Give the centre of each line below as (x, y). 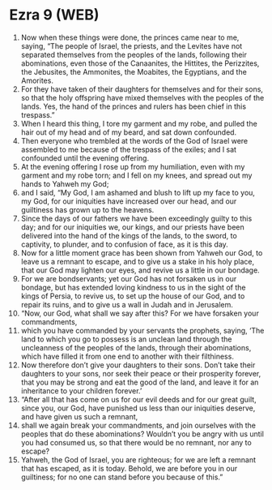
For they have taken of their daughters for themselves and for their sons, (142, 89)
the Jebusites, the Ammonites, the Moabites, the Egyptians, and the (134, 71)
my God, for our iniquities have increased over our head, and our (129, 201)
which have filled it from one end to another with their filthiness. (127, 356)
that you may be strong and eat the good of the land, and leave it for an (140, 382)
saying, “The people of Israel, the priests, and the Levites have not (132, 45)
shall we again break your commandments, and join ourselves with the (138, 425)
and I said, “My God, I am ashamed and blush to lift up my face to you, (138, 192)
